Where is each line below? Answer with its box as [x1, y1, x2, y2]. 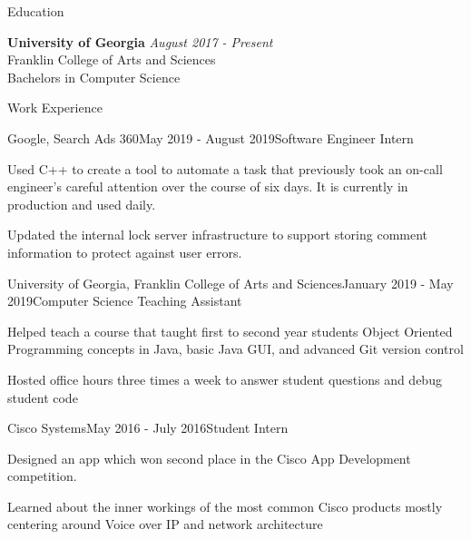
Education [7, 2, 64, 20]
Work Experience [7, 98, 103, 117]
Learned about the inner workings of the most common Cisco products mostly [7, 496, 443, 515]
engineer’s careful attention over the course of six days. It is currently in [7, 177, 408, 196]
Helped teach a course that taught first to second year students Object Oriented [7, 321, 453, 340]
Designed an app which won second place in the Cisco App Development [7, 448, 411, 467]
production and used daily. [7, 194, 156, 213]
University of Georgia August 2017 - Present [7, 32, 273, 51]
